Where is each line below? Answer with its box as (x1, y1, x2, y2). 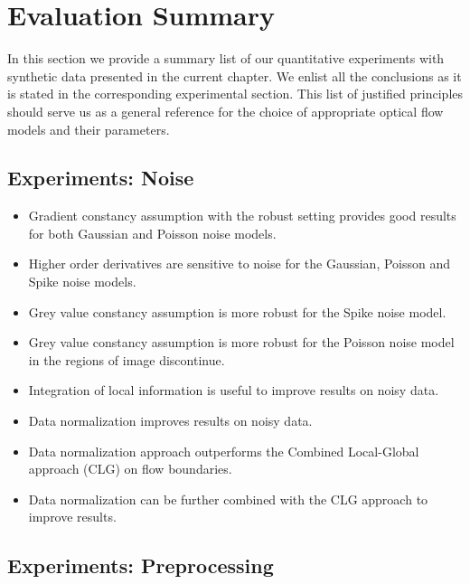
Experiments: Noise (7, 164, 194, 192)
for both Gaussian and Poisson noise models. (28, 223, 277, 242)
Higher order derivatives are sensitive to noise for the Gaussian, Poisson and (28, 254, 451, 273)
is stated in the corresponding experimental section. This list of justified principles (7, 84, 464, 103)
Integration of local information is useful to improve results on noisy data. (28, 381, 439, 400)
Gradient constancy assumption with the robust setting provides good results (28, 206, 456, 225)
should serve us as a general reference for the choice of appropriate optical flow (7, 101, 444, 120)
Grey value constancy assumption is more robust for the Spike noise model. (28, 302, 446, 321)
